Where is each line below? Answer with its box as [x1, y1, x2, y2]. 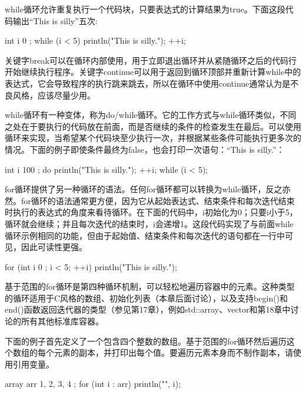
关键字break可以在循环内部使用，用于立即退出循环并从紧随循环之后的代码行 [5, 54, 297, 66]
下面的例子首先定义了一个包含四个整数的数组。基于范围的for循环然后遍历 [5, 334, 287, 347]
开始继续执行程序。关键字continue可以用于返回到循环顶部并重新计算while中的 [5, 65, 301, 78]
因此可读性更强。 [21, 241, 87, 253]
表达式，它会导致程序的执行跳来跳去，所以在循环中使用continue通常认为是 [5, 77, 291, 89]
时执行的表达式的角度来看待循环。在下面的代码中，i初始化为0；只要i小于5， [5, 206, 298, 218]
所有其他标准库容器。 [21, 315, 104, 327]
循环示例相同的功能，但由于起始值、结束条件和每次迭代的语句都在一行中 [5, 229, 285, 241]
